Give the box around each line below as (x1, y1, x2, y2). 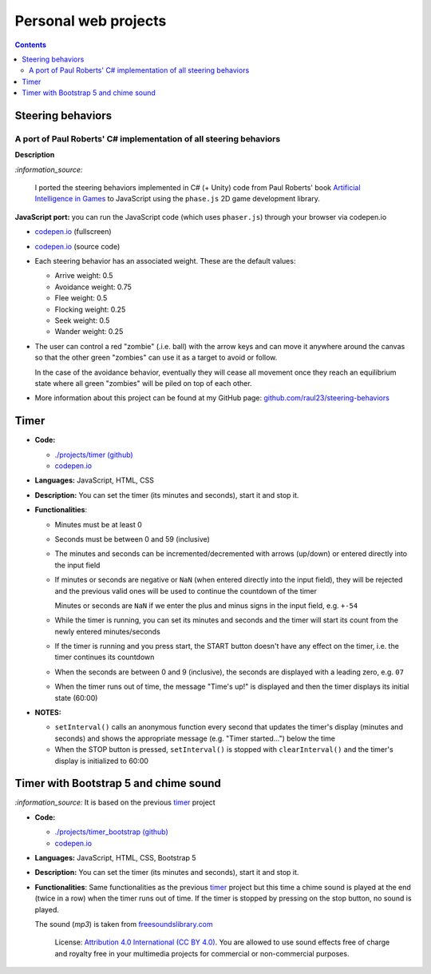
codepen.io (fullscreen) (34, 227, 112, 237)
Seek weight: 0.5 (54, 316, 110, 325)
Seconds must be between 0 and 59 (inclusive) (54, 534, 211, 543)
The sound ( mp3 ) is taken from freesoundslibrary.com (34, 920, 213, 928)
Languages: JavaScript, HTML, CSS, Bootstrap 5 (34, 853, 196, 863)
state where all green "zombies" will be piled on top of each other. (34, 378, 252, 388)
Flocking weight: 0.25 (54, 304, 126, 314)
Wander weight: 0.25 (54, 327, 124, 336)
